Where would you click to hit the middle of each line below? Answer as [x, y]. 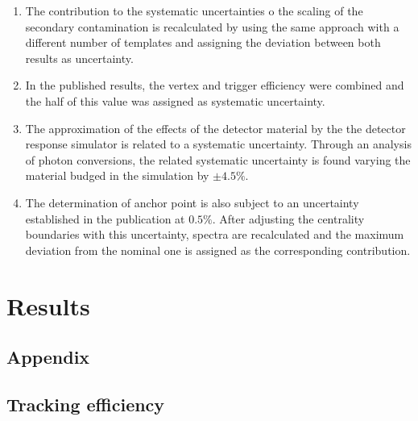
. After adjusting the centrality [288, 218]
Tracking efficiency [86, 404]
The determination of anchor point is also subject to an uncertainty [192, 202]
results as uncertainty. [79, 58]
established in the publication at [105, 218]
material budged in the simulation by [117, 175]
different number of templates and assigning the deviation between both [203, 42]
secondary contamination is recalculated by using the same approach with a [212, 26]
